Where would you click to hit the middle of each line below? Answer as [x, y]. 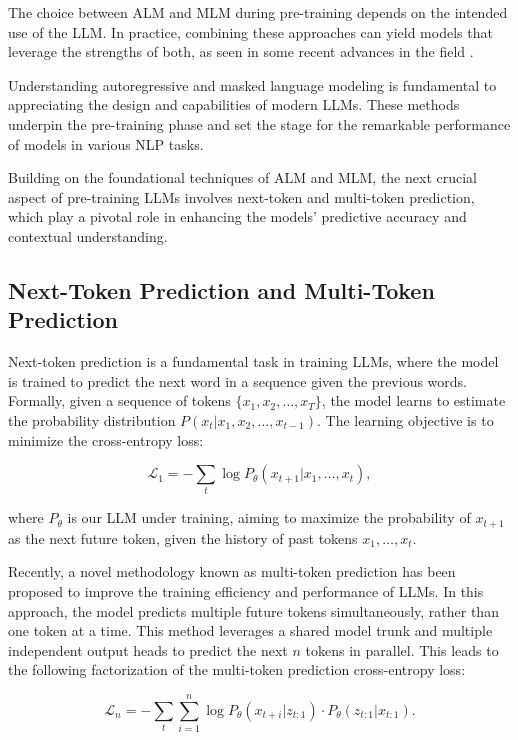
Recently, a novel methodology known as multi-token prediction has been [232, 571]
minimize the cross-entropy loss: [106, 439]
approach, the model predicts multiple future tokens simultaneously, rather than [253, 610]
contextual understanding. [88, 235]
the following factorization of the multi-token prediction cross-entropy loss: [237, 669]
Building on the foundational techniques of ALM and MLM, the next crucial [242, 177]
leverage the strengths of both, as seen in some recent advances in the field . [241, 51]
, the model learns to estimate [413, 400]
